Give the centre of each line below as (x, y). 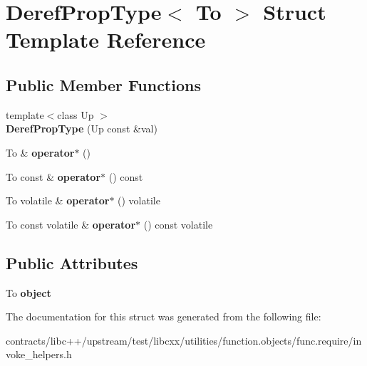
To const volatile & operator (71, 224)
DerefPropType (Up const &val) (82, 129)
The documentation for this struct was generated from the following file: (164, 317)
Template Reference (106, 40)
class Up (76, 114)
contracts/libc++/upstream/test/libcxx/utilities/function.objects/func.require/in (184, 340)
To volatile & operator (58, 200)
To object (29, 292)
